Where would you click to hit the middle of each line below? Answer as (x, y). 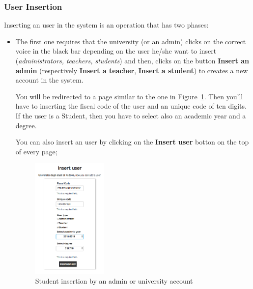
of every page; (36, 151)
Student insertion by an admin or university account (114, 281)
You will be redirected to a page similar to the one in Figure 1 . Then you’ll (129, 96)
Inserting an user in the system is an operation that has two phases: (106, 25)
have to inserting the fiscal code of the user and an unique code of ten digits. (131, 106)
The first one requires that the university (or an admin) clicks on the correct (131, 41)
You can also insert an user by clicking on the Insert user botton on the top (132, 142)
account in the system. (49, 80)
